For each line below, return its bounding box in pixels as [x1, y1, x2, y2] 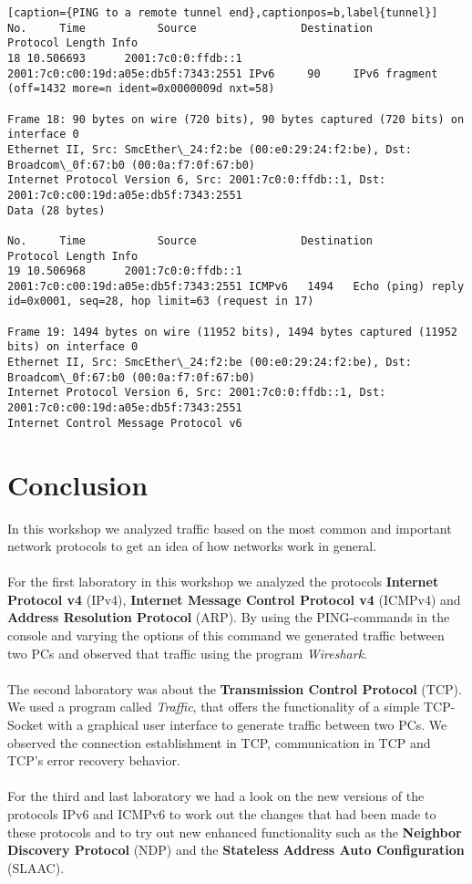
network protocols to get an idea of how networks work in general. [7, 536, 377, 556]
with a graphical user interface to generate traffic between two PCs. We [47, 715, 447, 734]
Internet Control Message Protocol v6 [7, 416, 242, 430]
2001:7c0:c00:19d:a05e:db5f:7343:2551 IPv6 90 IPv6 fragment [7, 67, 438, 80]
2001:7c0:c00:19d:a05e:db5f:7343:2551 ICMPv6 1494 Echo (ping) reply [7, 279, 465, 293]
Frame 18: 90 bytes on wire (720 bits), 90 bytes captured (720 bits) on [7, 112, 465, 126]
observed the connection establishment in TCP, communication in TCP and [7, 733, 431, 752]
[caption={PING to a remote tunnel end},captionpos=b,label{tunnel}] [7, 6, 438, 19]
